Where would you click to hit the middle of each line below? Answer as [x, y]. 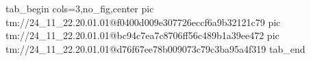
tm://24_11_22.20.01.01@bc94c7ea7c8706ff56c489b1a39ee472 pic [142, 35]
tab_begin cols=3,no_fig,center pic [80, 8]
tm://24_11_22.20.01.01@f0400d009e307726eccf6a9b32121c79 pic [143, 22]
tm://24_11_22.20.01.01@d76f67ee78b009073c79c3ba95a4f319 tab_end [155, 48]
